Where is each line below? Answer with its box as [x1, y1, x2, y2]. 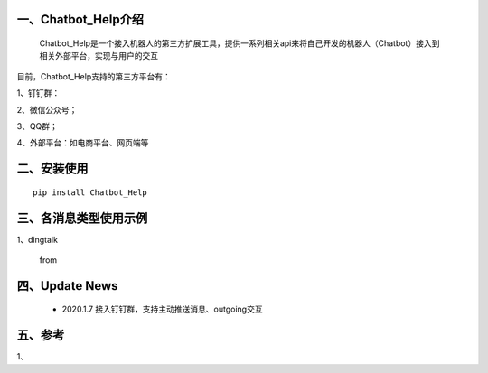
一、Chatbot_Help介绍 [16, 12, 145, 27]
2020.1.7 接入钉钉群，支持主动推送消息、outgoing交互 [61, 303, 263, 315]
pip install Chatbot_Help [33, 187, 148, 198]
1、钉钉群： [16, 88, 61, 98]
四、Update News [16, 278, 118, 294]
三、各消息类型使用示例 [16, 210, 148, 226]
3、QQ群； [16, 120, 59, 131]
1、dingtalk [16, 234, 59, 245]
